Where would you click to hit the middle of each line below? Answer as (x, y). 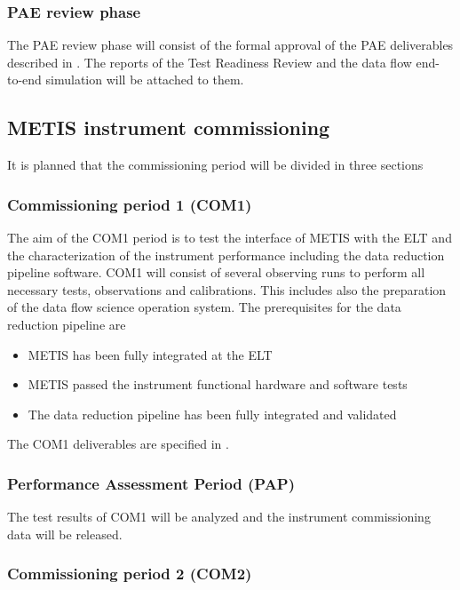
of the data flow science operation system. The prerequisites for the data (204, 307)
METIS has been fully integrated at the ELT (150, 354)
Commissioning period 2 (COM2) (130, 574)
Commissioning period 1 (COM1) (130, 204)
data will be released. (65, 534)
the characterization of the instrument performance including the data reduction (226, 255)
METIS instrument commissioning (169, 128)
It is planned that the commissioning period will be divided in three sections (215, 165)
